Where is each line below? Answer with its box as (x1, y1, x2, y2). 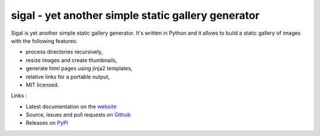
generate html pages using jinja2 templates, (25, 65, 133, 72)
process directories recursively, (25, 48, 103, 55)
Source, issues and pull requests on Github (25, 111, 131, 118)
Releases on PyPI (25, 120, 68, 127)
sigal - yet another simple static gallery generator (11, 9, 260, 22)
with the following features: (11, 37, 78, 44)
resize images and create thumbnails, (25, 57, 117, 64)
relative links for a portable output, (25, 73, 110, 80)
